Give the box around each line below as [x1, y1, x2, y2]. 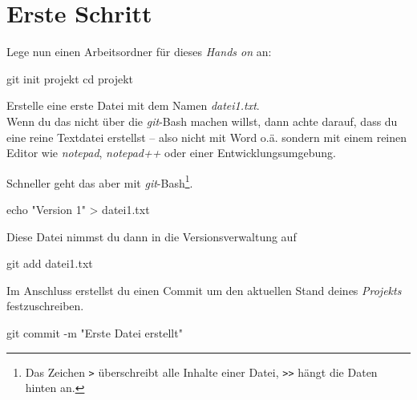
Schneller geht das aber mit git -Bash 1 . [6, 172, 193, 191]
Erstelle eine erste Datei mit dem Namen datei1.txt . [6, 97, 260, 114]
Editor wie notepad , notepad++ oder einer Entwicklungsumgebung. [6, 144, 336, 161]
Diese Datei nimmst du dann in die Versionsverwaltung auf [6, 228, 297, 244]
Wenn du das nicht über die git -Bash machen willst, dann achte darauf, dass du [6, 112, 398, 129]
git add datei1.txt [6, 255, 93, 272]
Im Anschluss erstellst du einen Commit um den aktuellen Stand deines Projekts [6, 281, 402, 298]
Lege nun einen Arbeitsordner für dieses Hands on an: [6, 43, 272, 60]
